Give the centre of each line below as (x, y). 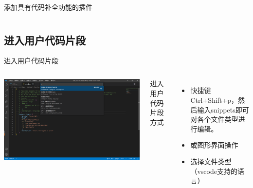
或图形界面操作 (214, 145)
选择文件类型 (211, 161)
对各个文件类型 (214, 119)
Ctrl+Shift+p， (214, 100)
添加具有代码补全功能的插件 (48, 7)
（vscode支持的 (214, 171)
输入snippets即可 (223, 109)
